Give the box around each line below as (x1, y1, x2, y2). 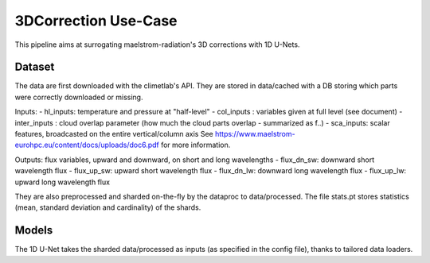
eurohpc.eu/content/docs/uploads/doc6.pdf (14, 140, 159, 150)
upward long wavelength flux (14, 177, 111, 187)
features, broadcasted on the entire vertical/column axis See (14, 130, 214, 139)
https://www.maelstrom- (215, 130, 295, 139)
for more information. (160, 140, 231, 150)
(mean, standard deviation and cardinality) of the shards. (14, 203, 201, 212)
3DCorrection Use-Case (14, 12, 178, 29)
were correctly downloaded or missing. (14, 92, 143, 102)
